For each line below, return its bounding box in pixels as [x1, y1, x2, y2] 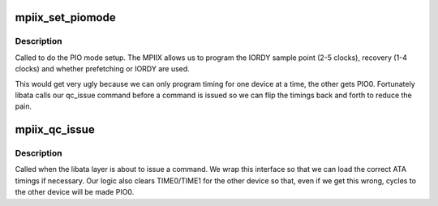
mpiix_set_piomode [15, 11, 117, 24]
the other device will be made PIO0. [15, 187, 135, 197]
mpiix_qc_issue [15, 122, 95, 137]
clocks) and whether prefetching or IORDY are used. [15, 64, 190, 74]
